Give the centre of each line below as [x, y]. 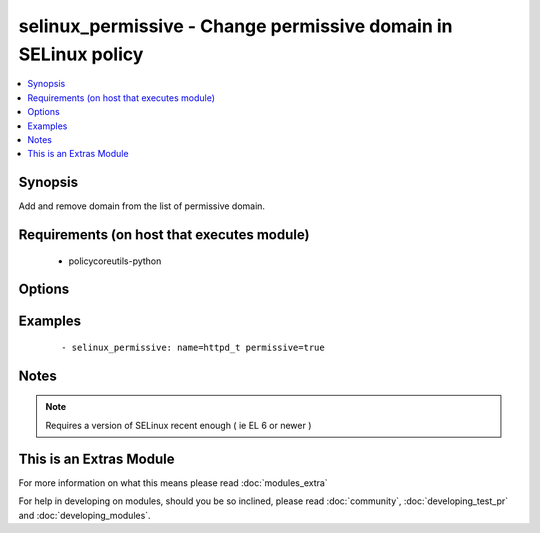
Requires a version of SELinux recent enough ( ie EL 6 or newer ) [178, 425]
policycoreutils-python [115, 261]
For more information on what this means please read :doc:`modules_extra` [173, 482]
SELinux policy [81, 54]
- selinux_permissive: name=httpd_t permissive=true [193, 348]
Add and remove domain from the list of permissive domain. [141, 206]
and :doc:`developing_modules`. [84, 515]
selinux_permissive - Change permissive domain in [236, 26]
